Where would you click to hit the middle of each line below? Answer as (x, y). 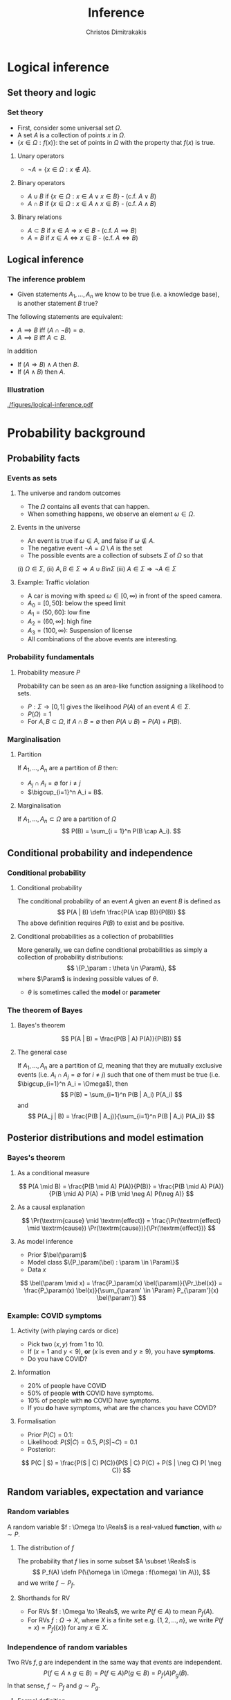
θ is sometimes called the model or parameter (94, 992)
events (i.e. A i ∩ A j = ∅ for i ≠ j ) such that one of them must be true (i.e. (118, 1076)
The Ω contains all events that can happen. (89, 507)
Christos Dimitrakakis (116, 32)
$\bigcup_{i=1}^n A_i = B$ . (65, 792)
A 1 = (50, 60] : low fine (59, 613)
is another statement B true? (57, 304)
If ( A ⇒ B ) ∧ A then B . (48, 365)
